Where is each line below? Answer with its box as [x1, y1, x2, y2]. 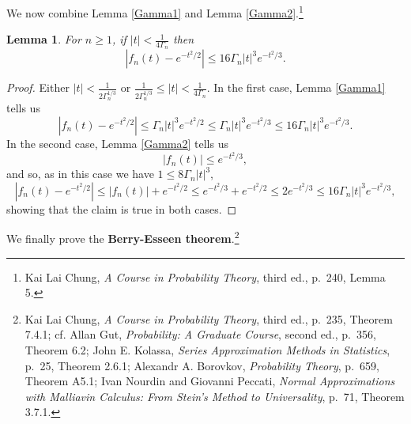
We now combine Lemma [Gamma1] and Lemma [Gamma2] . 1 [6, 2, 304, 21]
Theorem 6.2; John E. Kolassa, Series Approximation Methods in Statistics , [25, 342, 390, 358]
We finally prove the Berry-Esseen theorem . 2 [6, 228, 239, 247]
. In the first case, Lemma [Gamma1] [206, 79, 386, 96]
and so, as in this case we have [6, 165, 154, 182]
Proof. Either [6, 79, 70, 96]
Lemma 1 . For [6, 31, 81, 47]
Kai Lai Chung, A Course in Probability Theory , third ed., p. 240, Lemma [25, 268, 386, 285]
